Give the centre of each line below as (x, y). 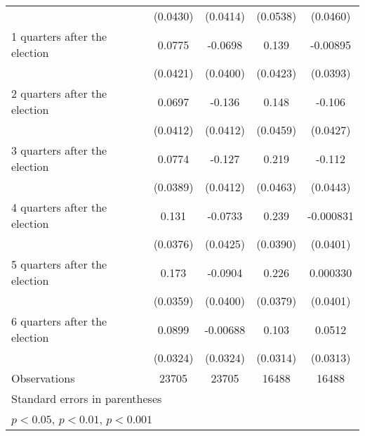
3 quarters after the (59, 150)
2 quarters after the (59, 93)
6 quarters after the (59, 321)
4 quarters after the (59, 207)
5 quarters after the (59, 264)
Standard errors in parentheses (87, 398)
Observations (43, 378)
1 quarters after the (59, 36)
